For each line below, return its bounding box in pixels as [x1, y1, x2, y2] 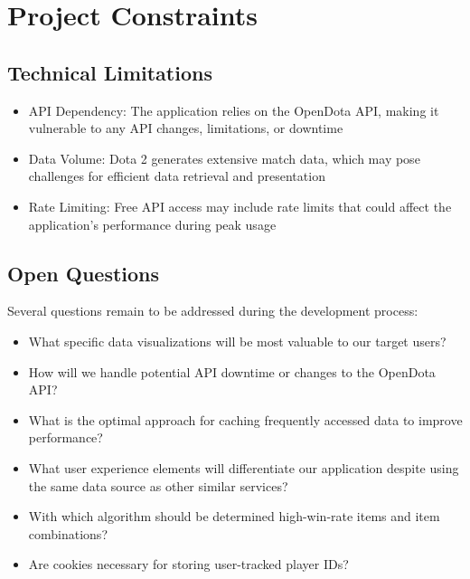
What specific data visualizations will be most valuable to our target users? [28, 331, 446, 350]
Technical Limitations [7, 58, 212, 86]
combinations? [28, 524, 108, 543]
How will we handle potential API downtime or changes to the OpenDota [28, 362, 436, 381]
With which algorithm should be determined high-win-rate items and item [28, 507, 440, 526]
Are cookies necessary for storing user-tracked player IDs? [28, 555, 349, 574]
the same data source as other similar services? [28, 476, 288, 495]
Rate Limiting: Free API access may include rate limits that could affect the [28, 196, 452, 215]
